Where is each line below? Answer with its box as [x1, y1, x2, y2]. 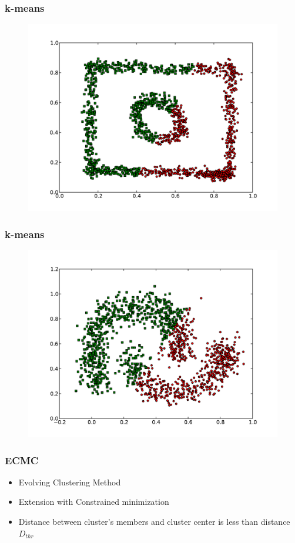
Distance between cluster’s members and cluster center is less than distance [18, 515, 290, 528]
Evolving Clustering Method [18, 475, 121, 488]
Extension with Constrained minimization [18, 495, 169, 508]
